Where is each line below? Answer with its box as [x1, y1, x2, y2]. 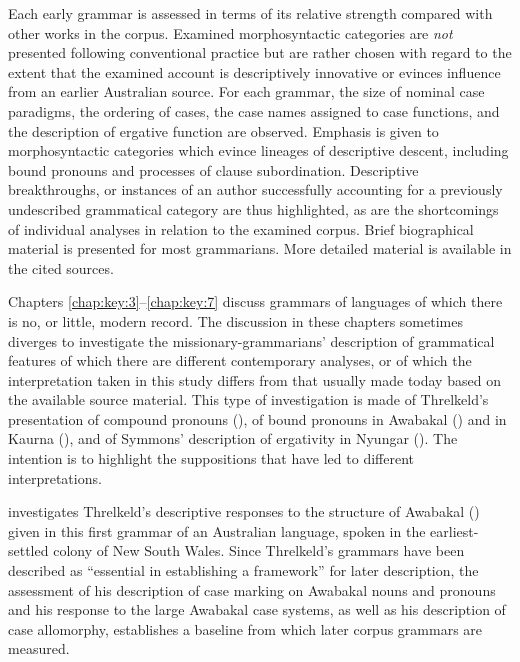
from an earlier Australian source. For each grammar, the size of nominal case [8, 81, 485, 102]
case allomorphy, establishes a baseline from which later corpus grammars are [8, 618, 483, 639]
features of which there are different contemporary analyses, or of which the [8, 350, 472, 371]
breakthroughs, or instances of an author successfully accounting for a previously [8, 179, 503, 200]
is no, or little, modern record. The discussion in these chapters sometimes [8, 310, 463, 331]
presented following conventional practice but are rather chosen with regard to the [8, 42, 512, 63]
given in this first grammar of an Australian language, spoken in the [8, 520, 426, 541]
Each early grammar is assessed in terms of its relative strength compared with [8, 3, 493, 23]
